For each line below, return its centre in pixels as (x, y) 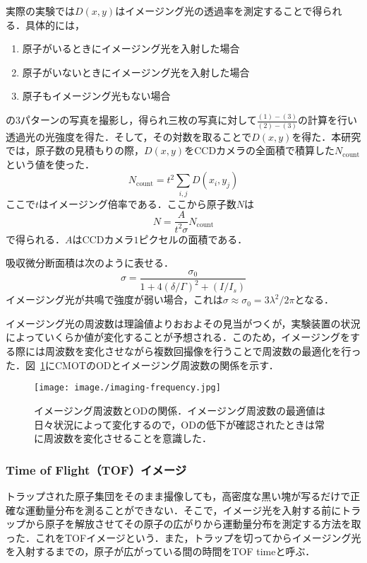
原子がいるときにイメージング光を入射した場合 (131, 48)
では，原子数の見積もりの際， (75, 150)
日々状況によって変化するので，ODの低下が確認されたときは (174, 424)
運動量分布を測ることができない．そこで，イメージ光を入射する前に (183, 510)
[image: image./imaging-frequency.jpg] (127, 388)
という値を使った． (50, 164)
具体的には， (55, 24)
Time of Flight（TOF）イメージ (96, 469)
